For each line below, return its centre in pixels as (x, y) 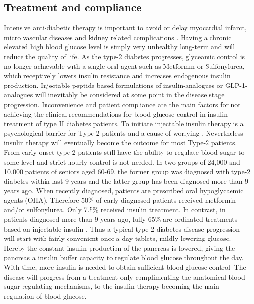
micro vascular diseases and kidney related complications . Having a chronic (118, 37)
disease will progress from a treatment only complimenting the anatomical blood (125, 276)
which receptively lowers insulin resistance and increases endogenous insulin (117, 76)
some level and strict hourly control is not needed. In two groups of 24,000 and (122, 162)
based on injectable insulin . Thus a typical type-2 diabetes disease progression (122, 228)
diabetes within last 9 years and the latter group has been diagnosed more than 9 (126, 181)
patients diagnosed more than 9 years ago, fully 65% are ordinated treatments (121, 219)
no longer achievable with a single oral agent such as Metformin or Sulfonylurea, (124, 66)
